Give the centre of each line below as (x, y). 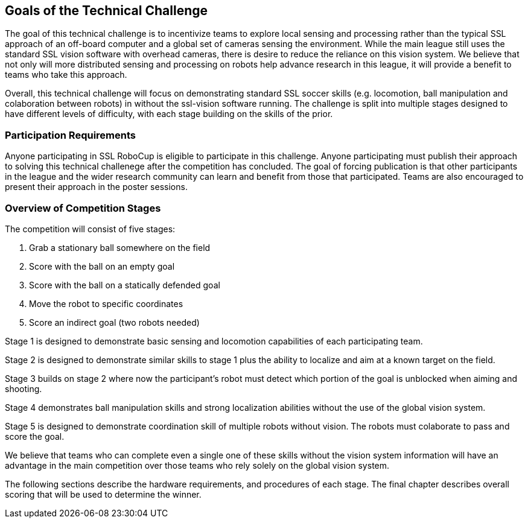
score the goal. (35, 436)
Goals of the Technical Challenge (107, 11)
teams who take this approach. (66, 75)
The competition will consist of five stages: (90, 229)
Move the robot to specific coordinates (106, 303)
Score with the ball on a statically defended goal (125, 285)
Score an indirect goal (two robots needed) (114, 322)
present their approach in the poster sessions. (96, 187)
